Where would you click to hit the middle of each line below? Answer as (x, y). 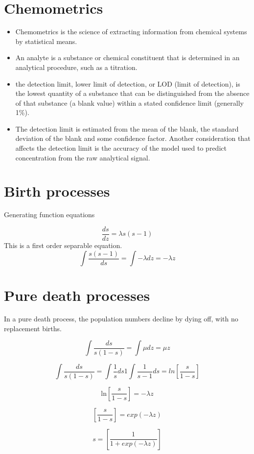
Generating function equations (49, 215)
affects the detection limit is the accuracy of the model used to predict (121, 148)
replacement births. (33, 328)
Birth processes (57, 191)
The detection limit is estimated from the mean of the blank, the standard (127, 128)
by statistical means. (46, 41)
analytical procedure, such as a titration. (76, 67)
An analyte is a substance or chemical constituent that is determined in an (127, 57)
